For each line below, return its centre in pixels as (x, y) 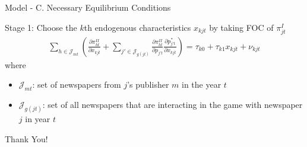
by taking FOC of (241, 27)
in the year (202, 84)
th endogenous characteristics (137, 27)
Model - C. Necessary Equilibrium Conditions (88, 7)
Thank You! (26, 138)
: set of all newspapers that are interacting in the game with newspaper (173, 105)
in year (38, 119)
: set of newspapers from (77, 84)
